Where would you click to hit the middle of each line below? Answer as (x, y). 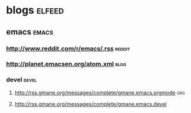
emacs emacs (30, 32)
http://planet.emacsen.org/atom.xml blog (66, 64)
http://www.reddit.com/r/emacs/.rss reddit (68, 49)
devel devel (22, 80)
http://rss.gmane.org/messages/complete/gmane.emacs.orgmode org (100, 93)
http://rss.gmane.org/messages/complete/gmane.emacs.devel (90, 104)
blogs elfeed (35, 10)
